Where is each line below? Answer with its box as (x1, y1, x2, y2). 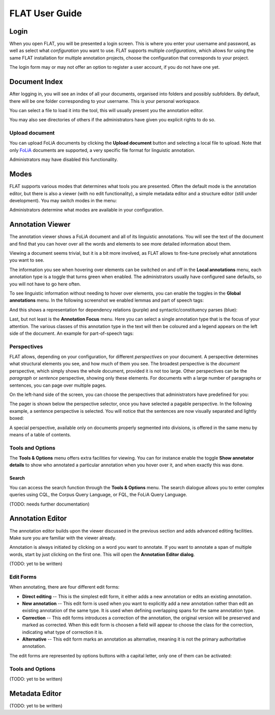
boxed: (9, 415, 24, 421)
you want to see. (9, 257, 44, 263)
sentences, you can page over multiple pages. (9, 382, 106, 388)
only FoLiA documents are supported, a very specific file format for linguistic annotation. (9, 147, 196, 153)
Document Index (9, 77, 63, 86)
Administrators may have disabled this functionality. (9, 156, 118, 163)
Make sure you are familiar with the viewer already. (9, 535, 117, 541)
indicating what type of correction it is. (22, 629, 103, 635)
